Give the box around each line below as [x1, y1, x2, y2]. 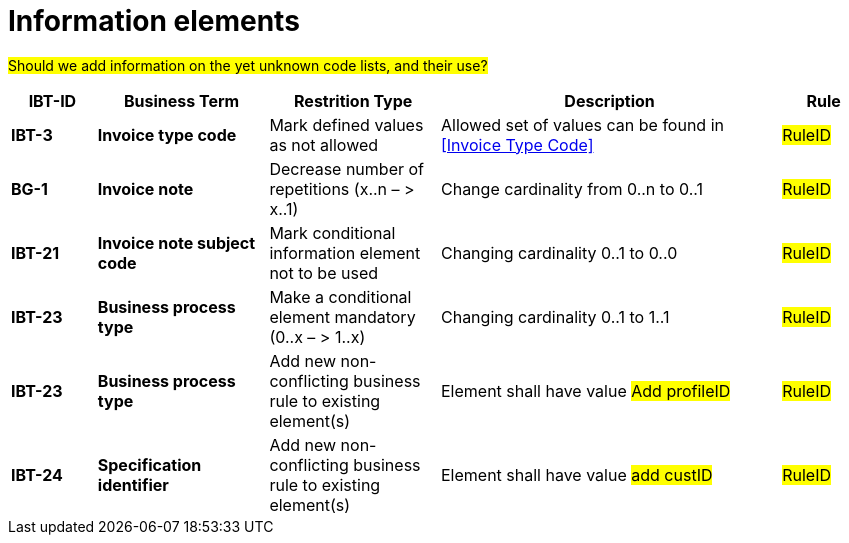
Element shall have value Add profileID [440, 380, 731, 401]
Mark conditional [269, 222, 396, 243]
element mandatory [269, 306, 416, 327]
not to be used [269, 262, 378, 283]
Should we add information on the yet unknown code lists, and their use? [8, 56, 488, 74]
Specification [97, 454, 202, 475]
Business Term [123, 90, 240, 111]
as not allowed [269, 134, 379, 155]
